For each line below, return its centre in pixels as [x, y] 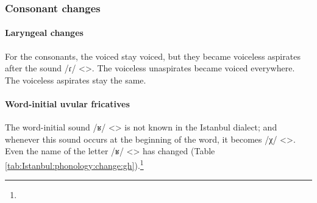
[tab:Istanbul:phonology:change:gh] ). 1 [74, 164]
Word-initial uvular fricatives [67, 104]
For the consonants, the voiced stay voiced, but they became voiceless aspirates [153, 56]
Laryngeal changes [44, 33]
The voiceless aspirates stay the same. [76, 80]
